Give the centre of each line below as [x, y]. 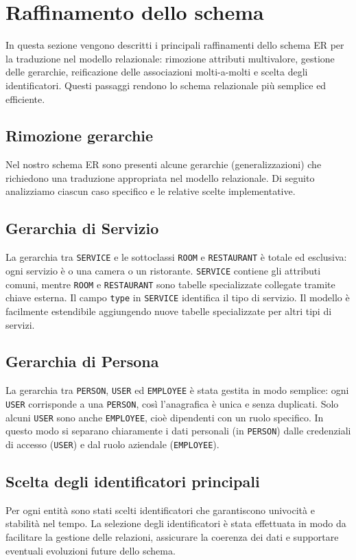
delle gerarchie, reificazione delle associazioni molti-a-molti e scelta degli [157, 72]
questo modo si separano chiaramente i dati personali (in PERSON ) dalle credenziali [178, 431]
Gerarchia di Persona [82, 361]
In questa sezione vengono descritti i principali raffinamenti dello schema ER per [175, 45]
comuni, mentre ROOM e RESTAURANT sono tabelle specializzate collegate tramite [170, 284]
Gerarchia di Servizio [82, 228]
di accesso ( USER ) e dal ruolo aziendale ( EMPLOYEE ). [112, 444]
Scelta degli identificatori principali [133, 481]
